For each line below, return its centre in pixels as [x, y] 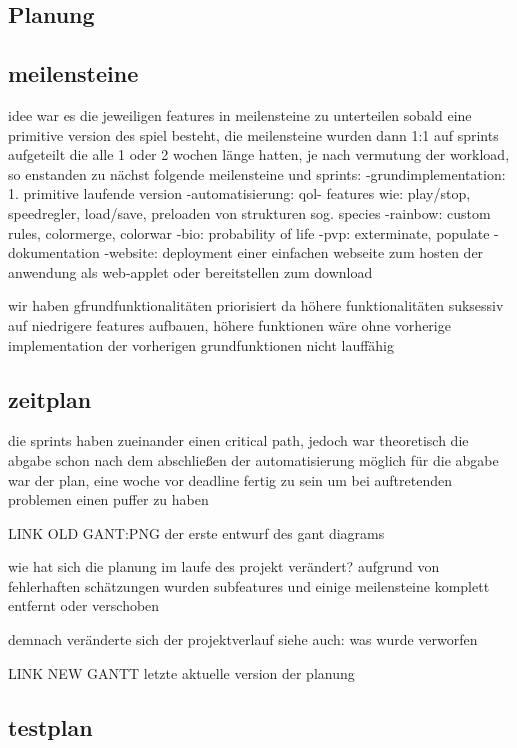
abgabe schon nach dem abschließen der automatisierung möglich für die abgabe [253, 459]
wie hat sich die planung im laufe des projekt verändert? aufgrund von [224, 566]
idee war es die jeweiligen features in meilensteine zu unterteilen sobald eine [240, 114]
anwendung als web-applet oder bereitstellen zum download [190, 271]
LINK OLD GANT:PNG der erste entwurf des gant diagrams [196, 532]
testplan [50, 726]
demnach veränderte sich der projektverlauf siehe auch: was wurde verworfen [243, 639]
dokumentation [54, 252]
